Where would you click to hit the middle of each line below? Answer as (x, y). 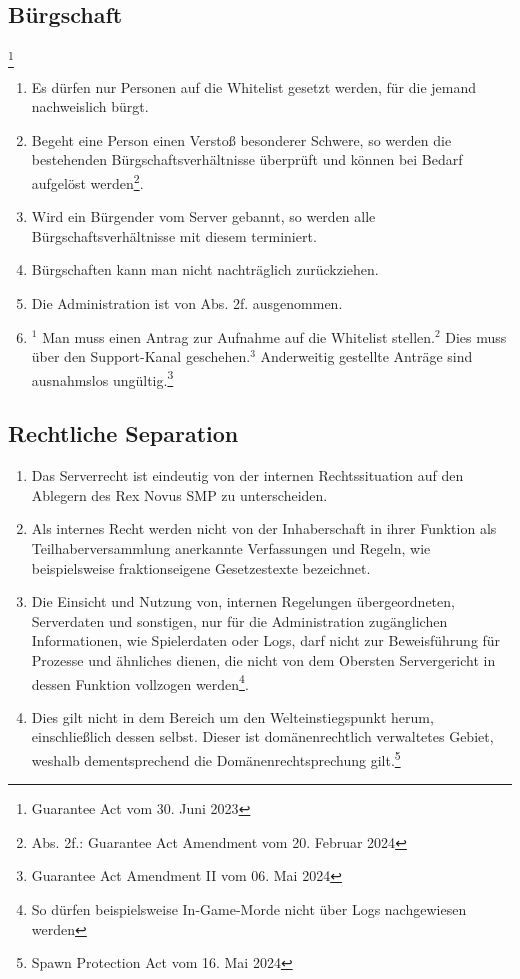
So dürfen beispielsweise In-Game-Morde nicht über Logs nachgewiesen (249, 908)
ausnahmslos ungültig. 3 (102, 378)
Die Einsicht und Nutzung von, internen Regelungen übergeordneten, (243, 601)
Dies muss (476, 336)
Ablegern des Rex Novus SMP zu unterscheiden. (179, 494)
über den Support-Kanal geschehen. (141, 356)
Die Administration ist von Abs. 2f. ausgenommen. (187, 302)
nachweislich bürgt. (90, 106)
